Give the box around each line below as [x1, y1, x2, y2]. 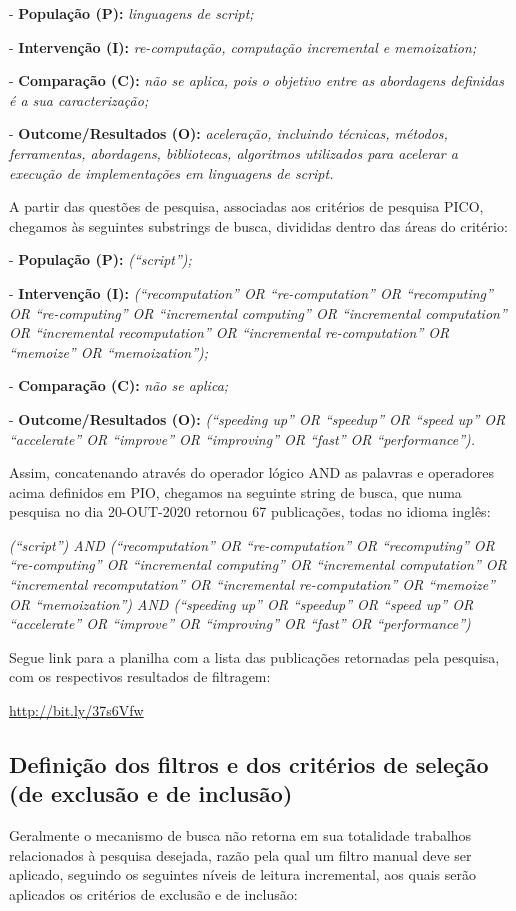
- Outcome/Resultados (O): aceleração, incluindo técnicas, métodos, [9, 123, 448, 144]
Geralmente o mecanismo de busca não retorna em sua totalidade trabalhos [9, 825, 472, 846]
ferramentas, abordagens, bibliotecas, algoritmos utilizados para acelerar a [9, 142, 458, 163]
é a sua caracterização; [9, 89, 149, 110]
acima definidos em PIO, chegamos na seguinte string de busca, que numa [9, 481, 462, 502]
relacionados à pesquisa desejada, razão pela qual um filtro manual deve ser [9, 844, 472, 865]
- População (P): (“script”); [9, 249, 192, 270]
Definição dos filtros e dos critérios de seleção [9, 749, 489, 780]
